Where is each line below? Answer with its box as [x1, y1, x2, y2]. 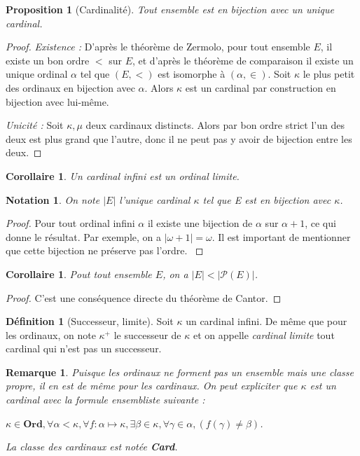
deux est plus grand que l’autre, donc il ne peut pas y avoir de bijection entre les [6, 131, 352, 146]
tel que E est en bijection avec [202, 192, 331, 207]
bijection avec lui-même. [6, 94, 109, 109]
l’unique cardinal [119, 192, 191, 207]
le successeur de [113, 327, 181, 342]
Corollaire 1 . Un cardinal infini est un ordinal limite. [6, 168, 240, 183]
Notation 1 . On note [6, 192, 100, 207]
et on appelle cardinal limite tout [193, 327, 335, 342]
